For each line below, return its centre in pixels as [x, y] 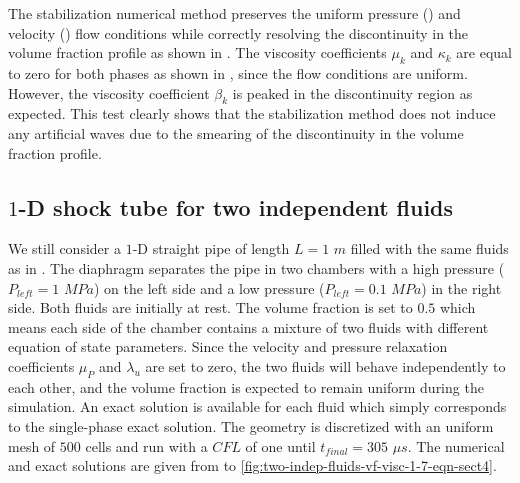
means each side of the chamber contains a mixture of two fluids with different [248, 326]
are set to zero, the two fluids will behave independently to [325, 365]
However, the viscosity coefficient [109, 92]
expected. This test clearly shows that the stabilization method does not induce [252, 113]
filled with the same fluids [429, 248]
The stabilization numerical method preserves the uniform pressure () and [234, 13]
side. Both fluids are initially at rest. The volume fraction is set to [210, 307]
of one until [280, 445]
